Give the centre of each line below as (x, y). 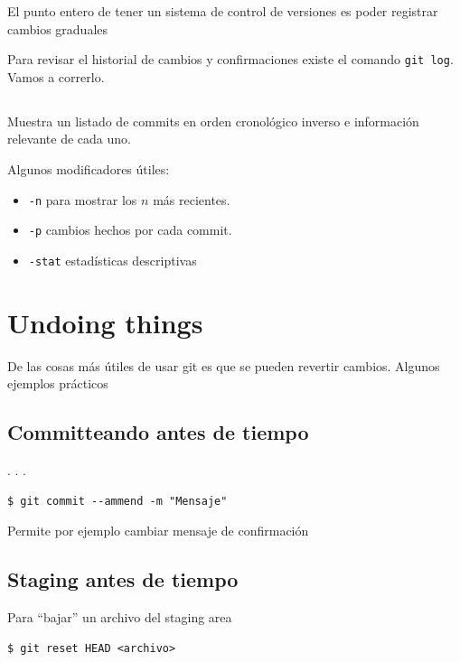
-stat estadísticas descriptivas (113, 260)
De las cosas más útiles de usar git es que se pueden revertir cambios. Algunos (224, 365)
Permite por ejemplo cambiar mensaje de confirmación (158, 531)
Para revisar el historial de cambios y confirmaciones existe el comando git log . (230, 59)
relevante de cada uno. (69, 139)
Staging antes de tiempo (123, 579)
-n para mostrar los (83, 199)
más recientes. (192, 199)
